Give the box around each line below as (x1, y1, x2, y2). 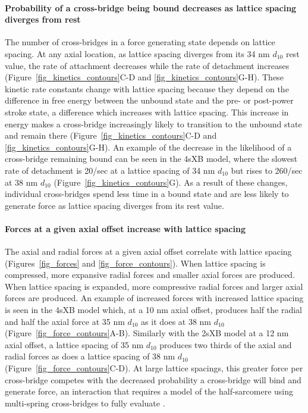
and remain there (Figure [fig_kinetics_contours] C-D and (5, 129, 217, 142)
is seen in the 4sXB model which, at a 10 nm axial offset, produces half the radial (5, 304, 302, 316)
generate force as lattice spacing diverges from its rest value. (5, 199, 224, 211)
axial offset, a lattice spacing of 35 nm (5, 338, 144, 351)
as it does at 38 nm (141, 315, 212, 327)
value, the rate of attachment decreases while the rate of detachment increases (5, 59, 290, 71)
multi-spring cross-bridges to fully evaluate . (5, 396, 165, 409)
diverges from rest (5, 13, 81, 26)
